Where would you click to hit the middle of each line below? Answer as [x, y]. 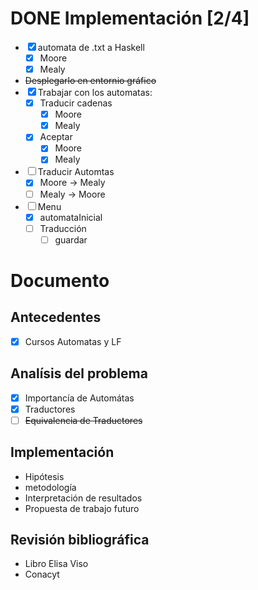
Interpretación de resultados [83, 498]
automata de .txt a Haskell [91, 47]
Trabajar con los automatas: [95, 93]
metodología [50, 487]
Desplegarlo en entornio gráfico [90, 81]
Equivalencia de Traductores [83, 420]
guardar [71, 239]
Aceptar [56, 137]
